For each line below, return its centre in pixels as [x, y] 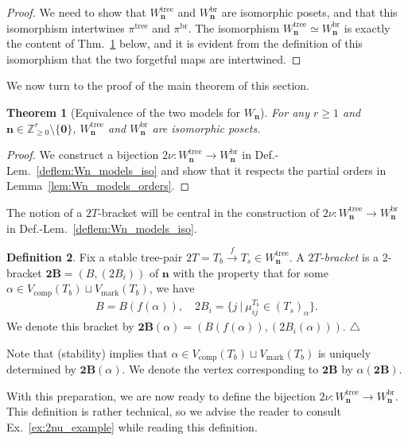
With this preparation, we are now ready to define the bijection [161, 395]
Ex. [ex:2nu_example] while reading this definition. [132, 427]
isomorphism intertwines [66, 27]
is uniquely [344, 352]
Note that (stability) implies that [87, 352]
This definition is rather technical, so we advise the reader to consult [174, 411]
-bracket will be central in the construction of [208, 212]
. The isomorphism [234, 27]
